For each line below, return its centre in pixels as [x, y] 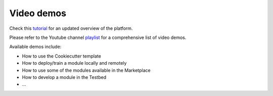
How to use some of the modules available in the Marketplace [86, 70]
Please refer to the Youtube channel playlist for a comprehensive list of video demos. [98, 37]
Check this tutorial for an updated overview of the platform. [71, 28]
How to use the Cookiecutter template [61, 56]
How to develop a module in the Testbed [64, 77]
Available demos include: [35, 47]
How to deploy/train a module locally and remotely [74, 63]
